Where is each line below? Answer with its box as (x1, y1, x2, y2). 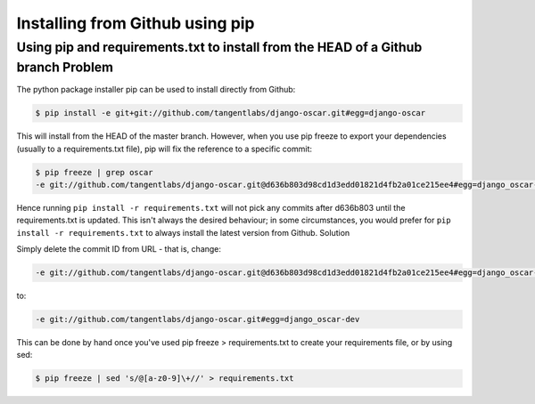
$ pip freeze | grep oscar (35, 167, 153, 177)
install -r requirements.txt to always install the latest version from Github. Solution (16, 227, 350, 238)
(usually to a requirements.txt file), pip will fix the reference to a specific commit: (16, 143, 312, 154)
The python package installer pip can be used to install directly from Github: (16, 85, 296, 95)
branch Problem (16, 59, 114, 76)
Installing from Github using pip (16, 13, 255, 33)
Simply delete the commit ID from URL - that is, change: (16, 244, 222, 255)
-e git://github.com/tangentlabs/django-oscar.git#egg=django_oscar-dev (35, 314, 360, 325)
